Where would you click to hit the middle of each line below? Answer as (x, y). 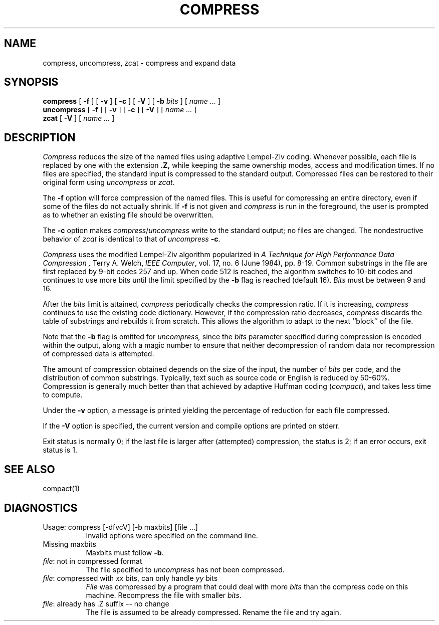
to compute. (63, 395)
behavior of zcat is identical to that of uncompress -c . (132, 239)
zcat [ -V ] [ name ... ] (79, 118)
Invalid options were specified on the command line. (172, 535)
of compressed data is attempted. (98, 354)
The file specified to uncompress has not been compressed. (185, 569)
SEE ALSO (30, 469)
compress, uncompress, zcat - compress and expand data (139, 63)
